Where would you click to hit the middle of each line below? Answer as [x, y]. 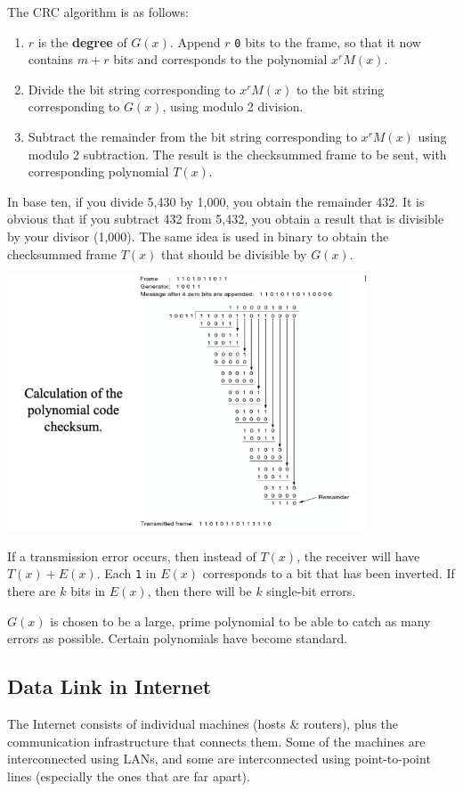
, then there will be [199, 591]
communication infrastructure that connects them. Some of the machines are [216, 741]
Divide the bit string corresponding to [132, 89]
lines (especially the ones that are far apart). [129, 776]
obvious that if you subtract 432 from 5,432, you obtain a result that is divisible [226, 219]
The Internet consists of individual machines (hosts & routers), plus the [203, 724]
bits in [88, 591]
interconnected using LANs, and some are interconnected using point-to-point [219, 759]
